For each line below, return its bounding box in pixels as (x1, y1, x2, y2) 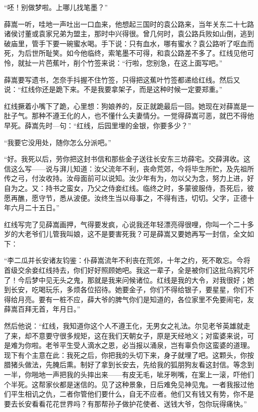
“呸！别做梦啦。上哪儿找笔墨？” (4, 2, 108, 12)
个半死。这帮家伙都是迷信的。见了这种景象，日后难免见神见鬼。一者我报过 (4, 379, 247, 389)
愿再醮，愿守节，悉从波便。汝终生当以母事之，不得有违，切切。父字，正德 (4, 192, 247, 203)
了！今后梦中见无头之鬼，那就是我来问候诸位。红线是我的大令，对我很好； (4, 274, 247, 285)
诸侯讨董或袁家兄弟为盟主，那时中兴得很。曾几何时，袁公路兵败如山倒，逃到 (4, 28, 254, 39)
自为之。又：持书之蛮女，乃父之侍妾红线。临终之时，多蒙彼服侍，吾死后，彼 (4, 182, 254, 193)
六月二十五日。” (10, 202, 60, 213)
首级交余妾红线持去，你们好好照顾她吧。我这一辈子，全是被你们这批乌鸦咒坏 (4, 265, 254, 275)
